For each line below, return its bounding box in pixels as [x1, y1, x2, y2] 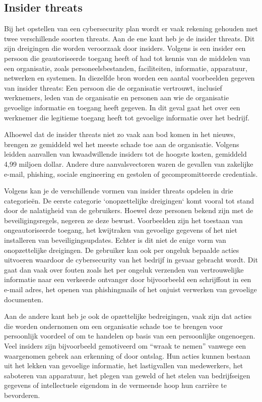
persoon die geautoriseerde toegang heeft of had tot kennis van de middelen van [4, 52, 250, 63]
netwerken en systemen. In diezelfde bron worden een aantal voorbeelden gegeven [4, 73, 255, 83]
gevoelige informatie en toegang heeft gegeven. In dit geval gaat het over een [4, 102, 240, 112]
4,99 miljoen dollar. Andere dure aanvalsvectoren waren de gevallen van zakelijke [4, 158, 253, 169]
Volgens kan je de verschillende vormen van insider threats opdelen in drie [4, 185, 233, 196]
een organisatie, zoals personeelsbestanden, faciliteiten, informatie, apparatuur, [4, 62, 247, 73]
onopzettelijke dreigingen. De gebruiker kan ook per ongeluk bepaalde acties [4, 244, 239, 255]
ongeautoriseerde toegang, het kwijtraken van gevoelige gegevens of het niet [4, 225, 238, 235]
